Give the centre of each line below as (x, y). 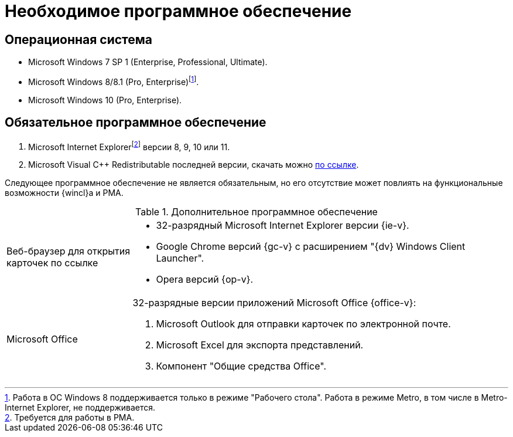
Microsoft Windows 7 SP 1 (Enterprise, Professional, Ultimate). (148, 62)
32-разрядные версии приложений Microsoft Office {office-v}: (274, 303)
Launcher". (180, 258)
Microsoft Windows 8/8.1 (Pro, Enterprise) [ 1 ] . (114, 81)
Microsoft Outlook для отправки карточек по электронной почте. (303, 324)
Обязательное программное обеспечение (136, 123)
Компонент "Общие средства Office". (241, 366)
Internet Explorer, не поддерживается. (80, 408)
